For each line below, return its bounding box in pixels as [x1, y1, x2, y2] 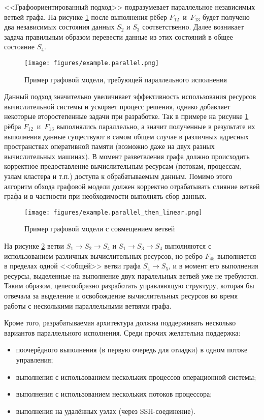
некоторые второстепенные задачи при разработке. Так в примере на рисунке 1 [4, 111, 249, 122]
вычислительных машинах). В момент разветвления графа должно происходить [4, 151, 250, 161]
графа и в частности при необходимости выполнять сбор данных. [4, 191, 207, 201]
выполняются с [164, 241, 212, 251]
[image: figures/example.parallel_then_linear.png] [24, 208, 203, 216]
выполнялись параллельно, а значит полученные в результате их [56, 121, 255, 131]
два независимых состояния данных [4, 21, 115, 32]
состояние [4, 41, 35, 52]
